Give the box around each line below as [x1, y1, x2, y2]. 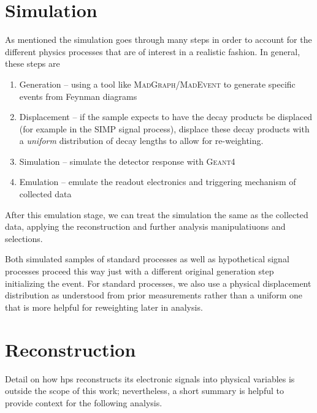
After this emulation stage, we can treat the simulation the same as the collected [5, 208, 308, 221]
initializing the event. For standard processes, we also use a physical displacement [5, 276, 311, 289]
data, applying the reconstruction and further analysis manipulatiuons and [5, 220, 286, 233]
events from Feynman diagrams [19, 89, 137, 102]
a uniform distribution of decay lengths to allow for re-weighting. [19, 134, 264, 147]
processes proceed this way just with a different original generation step [5, 265, 274, 278]
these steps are [5, 57, 60, 70]
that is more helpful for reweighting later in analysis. [5, 300, 203, 313]
